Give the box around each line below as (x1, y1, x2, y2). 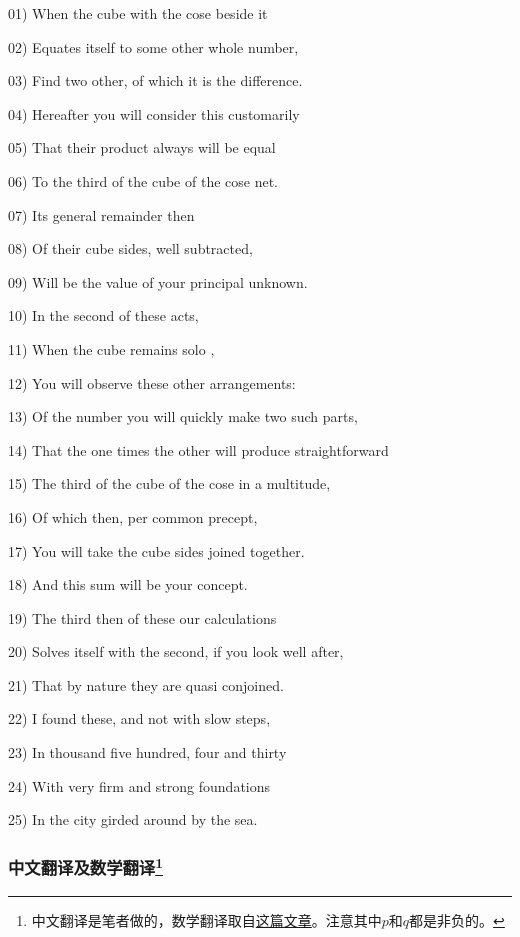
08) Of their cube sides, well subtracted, (8, 238, 253, 259)
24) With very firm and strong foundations (8, 775, 271, 796)
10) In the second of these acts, (8, 305, 199, 326)
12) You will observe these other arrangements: (8, 372, 296, 393)
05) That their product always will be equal (8, 137, 276, 158)
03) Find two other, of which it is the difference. (8, 70, 303, 91)
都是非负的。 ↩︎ (409, 909, 505, 930)
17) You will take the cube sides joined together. (8, 540, 305, 561)
